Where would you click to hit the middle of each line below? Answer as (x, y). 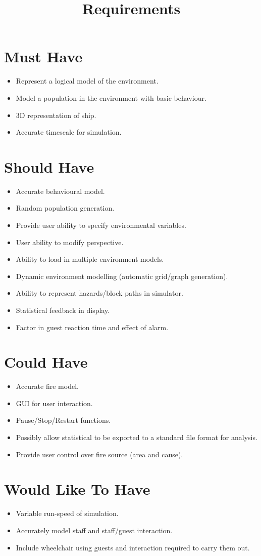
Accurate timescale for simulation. (69, 132)
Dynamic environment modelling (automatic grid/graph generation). (122, 276)
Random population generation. (65, 208)
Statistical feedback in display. (63, 310)
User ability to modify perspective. (70, 242)
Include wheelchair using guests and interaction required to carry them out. (133, 547)
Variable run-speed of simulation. (67, 513)
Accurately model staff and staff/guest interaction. (94, 530)
